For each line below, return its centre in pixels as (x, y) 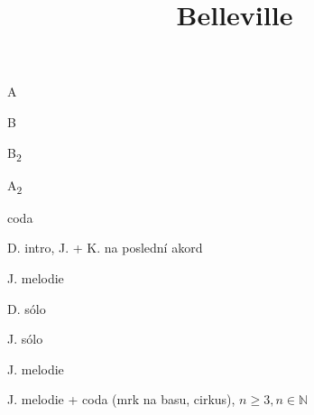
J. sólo (25, 339)
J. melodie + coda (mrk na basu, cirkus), (121, 399)
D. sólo (27, 308)
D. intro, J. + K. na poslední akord (105, 248)
